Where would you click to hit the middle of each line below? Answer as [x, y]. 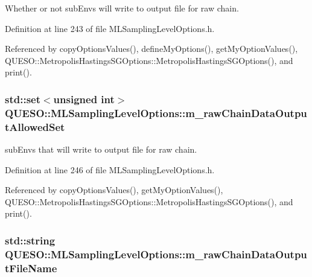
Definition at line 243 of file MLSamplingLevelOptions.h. [110, 28]
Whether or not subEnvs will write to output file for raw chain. [122, 8]
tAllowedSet [35, 126]
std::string [30, 240]
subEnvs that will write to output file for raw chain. [101, 149]
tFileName [31, 268]
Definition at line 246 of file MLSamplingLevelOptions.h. [110, 169]
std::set [23, 99]
